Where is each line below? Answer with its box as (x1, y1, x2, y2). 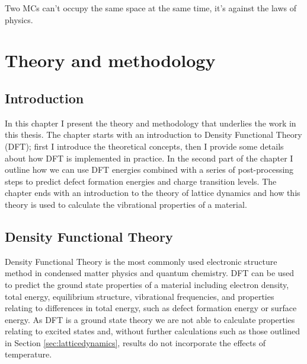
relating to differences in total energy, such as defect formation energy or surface (5, 302, 297, 314)
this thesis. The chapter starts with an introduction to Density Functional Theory (5, 128, 302, 141)
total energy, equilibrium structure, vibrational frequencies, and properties (5, 290, 274, 302)
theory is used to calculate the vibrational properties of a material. (5, 198, 247, 210)
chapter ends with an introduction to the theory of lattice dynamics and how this (5, 186, 300, 199)
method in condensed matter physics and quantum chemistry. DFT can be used (5, 267, 295, 279)
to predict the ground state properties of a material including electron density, (5, 278, 289, 290)
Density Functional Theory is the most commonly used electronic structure (5, 255, 277, 267)
